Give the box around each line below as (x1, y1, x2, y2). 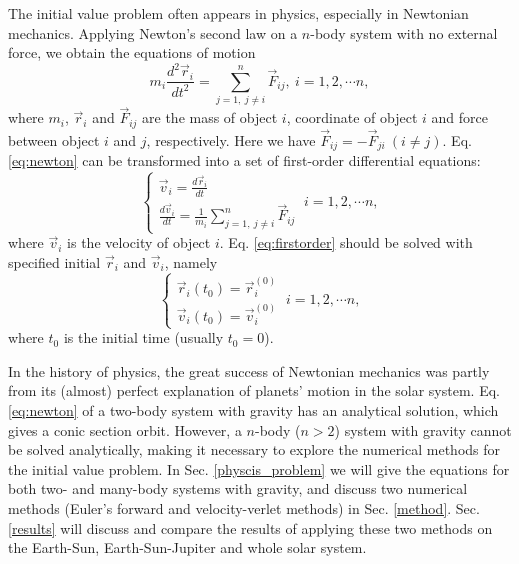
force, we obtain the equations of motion (8, 42, 256, 63)
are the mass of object (142, 107, 278, 128)
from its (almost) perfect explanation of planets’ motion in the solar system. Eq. (8, 380, 500, 401)
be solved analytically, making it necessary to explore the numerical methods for (8, 439, 501, 460)
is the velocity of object (67, 232, 211, 253)
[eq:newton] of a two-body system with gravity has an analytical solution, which (8, 400, 499, 421)
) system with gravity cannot (334, 419, 512, 440)
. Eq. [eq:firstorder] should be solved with (219, 232, 473, 253)
